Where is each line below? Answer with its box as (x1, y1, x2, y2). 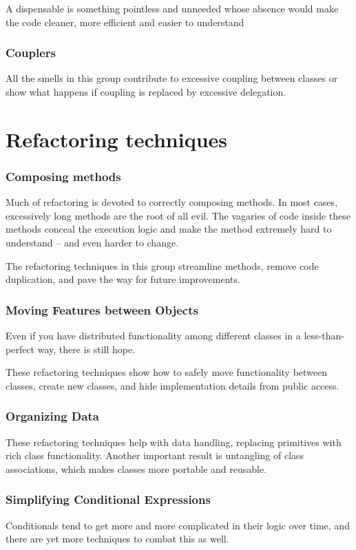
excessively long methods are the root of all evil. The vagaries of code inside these (6, 208, 351, 222)
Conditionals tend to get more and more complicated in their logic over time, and (6, 518, 350, 532)
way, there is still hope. (37, 341, 136, 356)
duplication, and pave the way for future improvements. (6, 272, 240, 286)
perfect (6, 341, 35, 356)
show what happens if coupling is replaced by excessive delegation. (6, 85, 286, 98)
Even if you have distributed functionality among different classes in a (6, 328, 301, 342)
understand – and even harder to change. (6, 235, 179, 249)
